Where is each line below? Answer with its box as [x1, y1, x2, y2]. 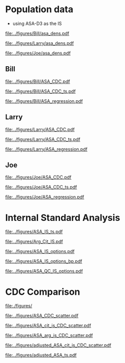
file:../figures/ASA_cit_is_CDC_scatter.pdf [5, 322, 91, 329]
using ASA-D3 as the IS [12, 20, 62, 26]
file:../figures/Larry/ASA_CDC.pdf [5, 126, 75, 132]
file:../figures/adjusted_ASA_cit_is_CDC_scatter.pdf [5, 342, 112, 348]
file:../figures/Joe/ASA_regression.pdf [5, 194, 85, 200]
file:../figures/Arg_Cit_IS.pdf [5, 238, 64, 245]
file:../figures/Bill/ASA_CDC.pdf [5, 78, 70, 85]
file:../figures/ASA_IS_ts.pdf [5, 229, 63, 235]
